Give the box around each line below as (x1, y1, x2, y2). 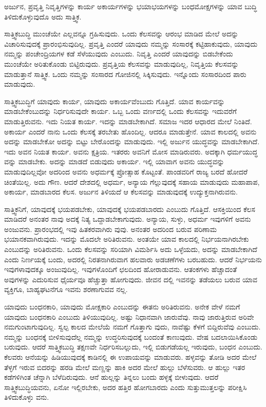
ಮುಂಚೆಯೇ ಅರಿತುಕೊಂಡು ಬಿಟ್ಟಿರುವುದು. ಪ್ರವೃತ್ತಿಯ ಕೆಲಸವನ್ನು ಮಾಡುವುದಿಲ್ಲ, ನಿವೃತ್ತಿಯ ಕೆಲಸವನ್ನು (4, 58, 239, 69)
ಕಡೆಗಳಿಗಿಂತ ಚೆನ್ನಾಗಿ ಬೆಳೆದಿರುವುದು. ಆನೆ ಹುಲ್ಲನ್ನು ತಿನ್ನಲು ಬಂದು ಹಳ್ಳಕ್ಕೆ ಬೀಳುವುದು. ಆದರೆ (4, 372, 219, 382)
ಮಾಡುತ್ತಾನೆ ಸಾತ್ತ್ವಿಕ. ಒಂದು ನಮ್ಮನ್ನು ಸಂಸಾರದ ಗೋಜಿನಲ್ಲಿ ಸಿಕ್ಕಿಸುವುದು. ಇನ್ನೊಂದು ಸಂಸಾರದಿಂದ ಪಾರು (4, 68, 246, 79)
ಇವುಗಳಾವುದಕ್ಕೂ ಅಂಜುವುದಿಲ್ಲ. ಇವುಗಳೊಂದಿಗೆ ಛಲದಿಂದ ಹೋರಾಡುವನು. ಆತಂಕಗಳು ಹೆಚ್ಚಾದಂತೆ (4, 264, 237, 275)
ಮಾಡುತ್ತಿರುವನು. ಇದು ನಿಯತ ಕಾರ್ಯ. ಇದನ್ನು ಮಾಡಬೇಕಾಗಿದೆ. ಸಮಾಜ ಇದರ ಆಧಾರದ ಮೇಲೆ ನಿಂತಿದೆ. (4, 115, 252, 126)
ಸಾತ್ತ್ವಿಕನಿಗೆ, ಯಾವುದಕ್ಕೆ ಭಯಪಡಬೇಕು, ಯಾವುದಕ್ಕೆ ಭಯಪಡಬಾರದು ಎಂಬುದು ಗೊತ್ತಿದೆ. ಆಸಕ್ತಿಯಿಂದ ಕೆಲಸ (4, 203, 255, 214)
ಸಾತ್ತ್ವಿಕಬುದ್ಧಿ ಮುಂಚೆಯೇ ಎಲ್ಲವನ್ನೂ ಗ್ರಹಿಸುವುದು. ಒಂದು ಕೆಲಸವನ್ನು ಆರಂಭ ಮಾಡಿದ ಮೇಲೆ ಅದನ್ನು (4, 28, 239, 39)
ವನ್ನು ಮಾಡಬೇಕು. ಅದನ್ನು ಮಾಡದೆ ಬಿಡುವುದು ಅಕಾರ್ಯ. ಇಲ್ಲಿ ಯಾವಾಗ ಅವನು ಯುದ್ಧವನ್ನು (4, 156, 224, 167)
